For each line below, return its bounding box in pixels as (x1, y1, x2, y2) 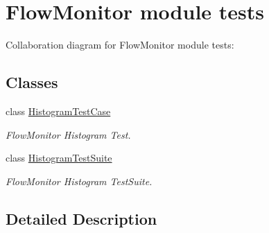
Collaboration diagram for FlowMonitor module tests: (6, 37, 234, 52)
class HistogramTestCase (6, 103, 111, 118)
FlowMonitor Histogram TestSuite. (6, 173, 153, 188)
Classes (6, 71, 58, 93)
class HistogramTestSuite (6, 150, 112, 165)
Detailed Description (6, 207, 157, 229)
